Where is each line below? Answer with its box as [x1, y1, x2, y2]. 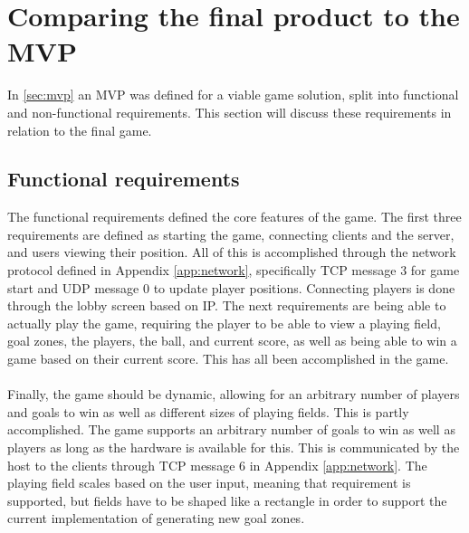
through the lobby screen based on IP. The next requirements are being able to [7, 296, 446, 315]
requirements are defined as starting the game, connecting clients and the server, [7, 224, 455, 243]
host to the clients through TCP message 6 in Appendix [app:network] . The [7, 455, 427, 474]
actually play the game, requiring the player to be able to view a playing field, [7, 313, 441, 332]
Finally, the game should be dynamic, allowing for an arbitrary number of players [7, 385, 460, 404]
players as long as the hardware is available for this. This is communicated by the [7, 438, 460, 457]
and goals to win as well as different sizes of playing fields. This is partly [7, 402, 409, 421]
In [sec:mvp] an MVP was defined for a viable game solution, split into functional [7, 85, 459, 104]
